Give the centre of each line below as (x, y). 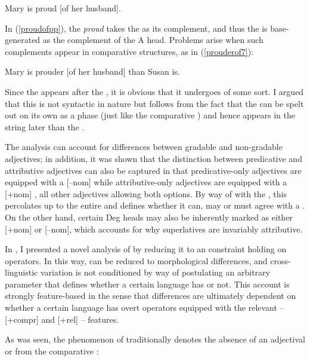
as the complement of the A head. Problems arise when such (153, 40)
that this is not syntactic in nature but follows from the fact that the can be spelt (154, 103)
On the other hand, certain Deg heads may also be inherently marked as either (149, 217)
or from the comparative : (52, 351)
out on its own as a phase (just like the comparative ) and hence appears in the (150, 115)
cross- (280, 260)
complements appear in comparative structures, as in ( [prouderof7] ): (129, 51)
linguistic (21, 272)
